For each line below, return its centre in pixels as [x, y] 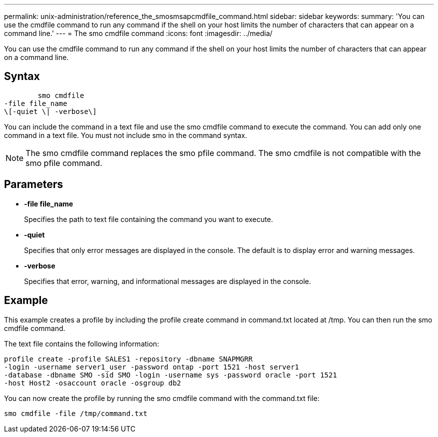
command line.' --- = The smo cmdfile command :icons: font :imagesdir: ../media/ [138, 33]
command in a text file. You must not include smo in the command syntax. [126, 135]
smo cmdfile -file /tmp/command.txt [76, 413]
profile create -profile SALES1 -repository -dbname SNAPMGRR [128, 359]
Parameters [33, 184]
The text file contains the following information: [82, 343]
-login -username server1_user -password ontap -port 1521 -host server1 [152, 367]
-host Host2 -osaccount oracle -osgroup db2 [93, 383]
